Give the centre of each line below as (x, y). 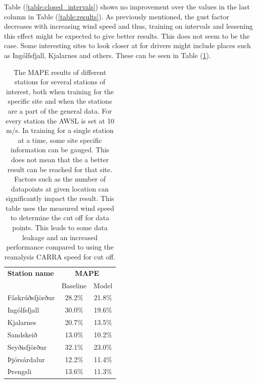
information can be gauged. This (60, 150)
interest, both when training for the (60, 91)
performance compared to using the (60, 247)
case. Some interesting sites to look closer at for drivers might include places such (128, 45)
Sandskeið (22, 334)
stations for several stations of (60, 82)
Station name (31, 273)
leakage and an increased (60, 237)
